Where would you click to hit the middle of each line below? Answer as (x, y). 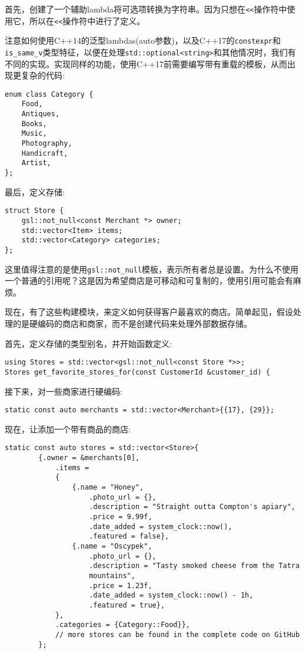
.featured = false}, (129, 536)
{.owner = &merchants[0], (89, 458)
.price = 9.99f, (121, 516)
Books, (34, 124)
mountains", (112, 575)
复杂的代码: (43, 75)
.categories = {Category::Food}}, (122, 625)
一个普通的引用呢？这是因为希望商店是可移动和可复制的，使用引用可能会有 (149, 280)
